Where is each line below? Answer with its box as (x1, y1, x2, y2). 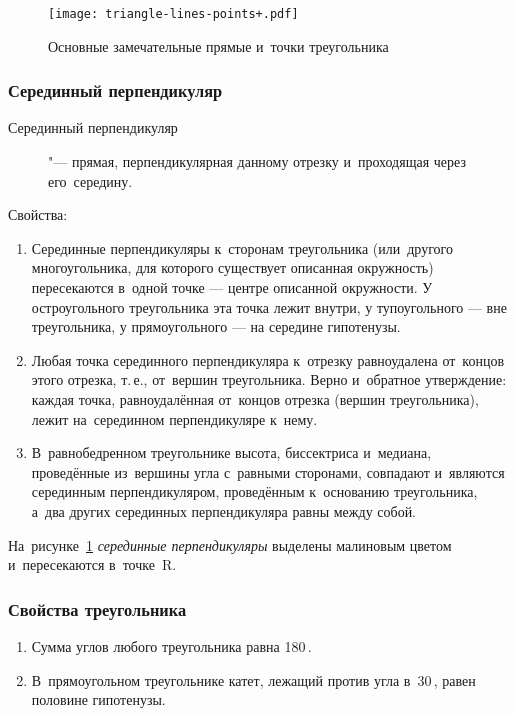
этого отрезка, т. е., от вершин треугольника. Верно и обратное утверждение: (31, 369, 507, 390)
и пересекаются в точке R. (8, 554, 177, 575)
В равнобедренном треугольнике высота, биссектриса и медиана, (31, 442, 432, 463)
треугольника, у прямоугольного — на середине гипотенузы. (31, 316, 401, 337)
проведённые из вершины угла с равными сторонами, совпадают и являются (31, 461, 505, 482)
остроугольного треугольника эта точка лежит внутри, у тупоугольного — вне (31, 296, 507, 317)
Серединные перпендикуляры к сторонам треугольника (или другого (31, 237, 453, 258)
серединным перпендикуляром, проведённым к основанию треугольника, (31, 481, 478, 502)
